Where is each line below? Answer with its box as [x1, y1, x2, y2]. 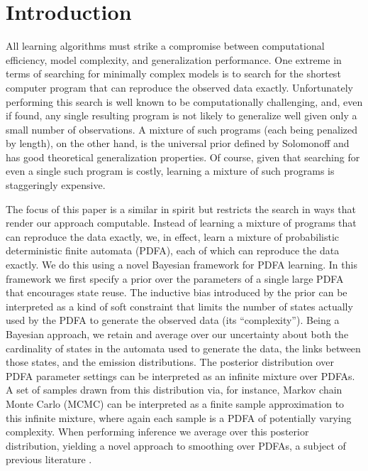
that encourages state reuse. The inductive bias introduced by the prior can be [6, 285, 347, 300]
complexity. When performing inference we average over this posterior [6, 424, 309, 439]
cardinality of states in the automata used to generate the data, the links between [6, 340, 361, 355]
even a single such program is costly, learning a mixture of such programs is [6, 163, 335, 178]
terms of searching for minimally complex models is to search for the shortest [6, 66, 341, 81]
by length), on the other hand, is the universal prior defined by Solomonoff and [6, 136, 350, 151]
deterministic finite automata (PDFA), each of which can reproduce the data [6, 243, 340, 258]
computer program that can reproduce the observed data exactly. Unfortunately [6, 80, 353, 94]
